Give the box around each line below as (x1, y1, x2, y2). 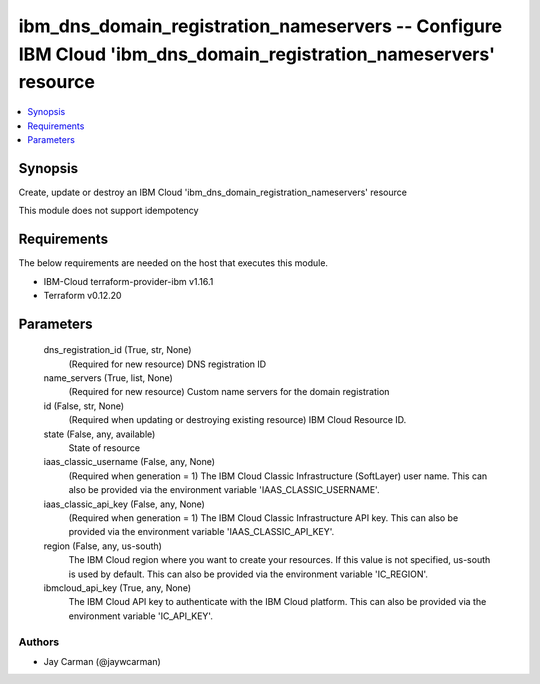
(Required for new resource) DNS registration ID (68, 358, 267, 370)
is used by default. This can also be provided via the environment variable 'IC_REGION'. (68, 568, 429, 580)
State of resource (68, 442, 141, 454)
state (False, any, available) (43, 428, 156, 440)
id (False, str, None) (43, 400, 125, 412)
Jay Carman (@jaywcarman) (43, 655, 162, 667)
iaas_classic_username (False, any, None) (43, 456, 215, 468)
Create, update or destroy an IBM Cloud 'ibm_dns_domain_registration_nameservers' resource (18, 186, 407, 198)
